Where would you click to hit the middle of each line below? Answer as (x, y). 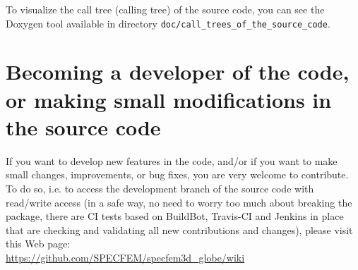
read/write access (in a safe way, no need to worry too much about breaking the (179, 202)
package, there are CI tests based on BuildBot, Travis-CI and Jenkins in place (175, 216)
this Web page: (38, 244)
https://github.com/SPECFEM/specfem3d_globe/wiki (125, 257)
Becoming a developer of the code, (178, 72)
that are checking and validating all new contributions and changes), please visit (179, 229)
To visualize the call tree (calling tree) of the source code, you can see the (165, 9)
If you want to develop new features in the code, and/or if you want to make (172, 160)
